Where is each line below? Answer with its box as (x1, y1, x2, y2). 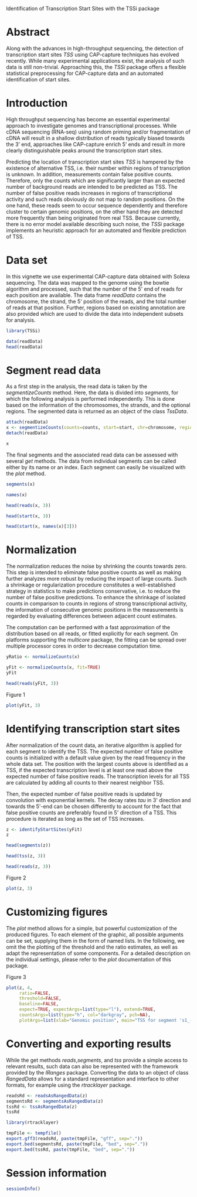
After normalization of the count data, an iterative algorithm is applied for (6, 741, 182, 749)
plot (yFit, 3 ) (6, 702, 41, 708)
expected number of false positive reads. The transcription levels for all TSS (6, 773, 190, 780)
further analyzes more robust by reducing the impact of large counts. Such (6, 575, 187, 582)
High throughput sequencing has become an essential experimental (6, 115, 170, 122)
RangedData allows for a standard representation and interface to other (6, 1075, 179, 1082)
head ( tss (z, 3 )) (6, 853, 46, 859)
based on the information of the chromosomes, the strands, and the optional (6, 401, 191, 409)
